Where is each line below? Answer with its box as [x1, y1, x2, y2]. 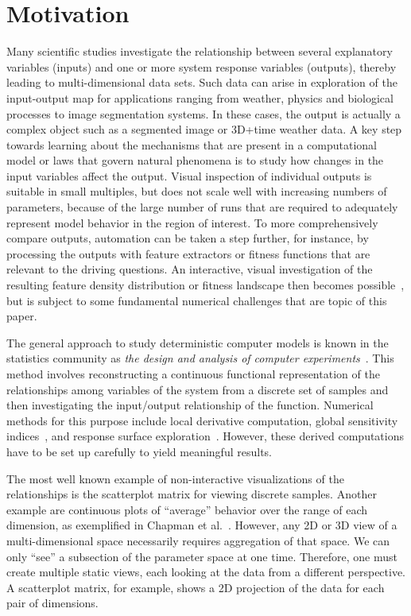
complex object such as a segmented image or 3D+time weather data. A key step [6, 121, 402, 138]
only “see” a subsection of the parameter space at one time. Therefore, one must [6, 548, 398, 564]
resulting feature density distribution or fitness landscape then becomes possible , [6, 277, 405, 293]
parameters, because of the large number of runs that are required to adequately [6, 199, 398, 215]
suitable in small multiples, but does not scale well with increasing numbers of [6, 183, 387, 200]
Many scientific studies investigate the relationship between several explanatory [6, 43, 393, 60]
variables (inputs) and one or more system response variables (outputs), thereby [6, 58, 397, 75]
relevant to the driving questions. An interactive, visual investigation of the [6, 261, 373, 277]
